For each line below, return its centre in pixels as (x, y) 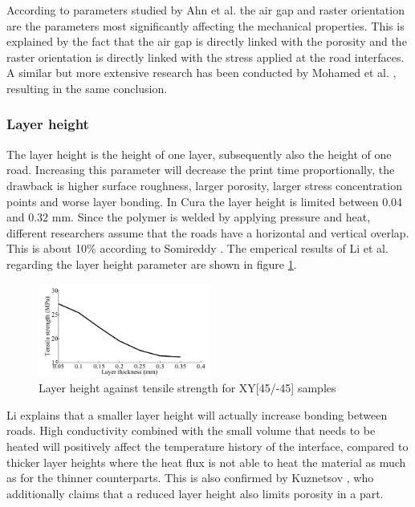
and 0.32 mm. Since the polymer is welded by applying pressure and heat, (189, 217)
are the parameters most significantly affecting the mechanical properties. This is (205, 25)
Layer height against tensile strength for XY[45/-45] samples (187, 388)
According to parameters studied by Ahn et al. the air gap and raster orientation (205, 10)
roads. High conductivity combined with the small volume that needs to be (191, 430)
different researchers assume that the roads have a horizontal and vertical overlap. (208, 232)
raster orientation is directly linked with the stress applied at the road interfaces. (205, 57)
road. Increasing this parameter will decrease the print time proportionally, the (201, 170)
